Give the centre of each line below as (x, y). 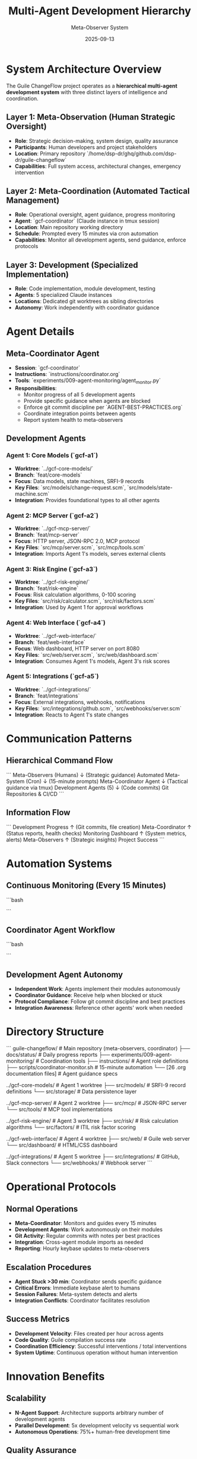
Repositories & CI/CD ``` (35, 794)
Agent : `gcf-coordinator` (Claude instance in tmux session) (87, 221)
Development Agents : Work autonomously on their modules (89, 1229)
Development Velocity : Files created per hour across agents (89, 1333)
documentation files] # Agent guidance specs (62, 1074)
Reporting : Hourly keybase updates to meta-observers (82, 1248)
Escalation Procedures (49, 1267)
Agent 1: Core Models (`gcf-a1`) (52, 455)
